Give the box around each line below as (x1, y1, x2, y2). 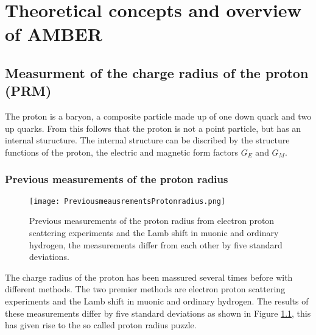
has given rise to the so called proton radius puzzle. (5, 319, 197, 331)
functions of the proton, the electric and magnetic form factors (5, 145, 238, 158)
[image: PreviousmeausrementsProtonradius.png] (29, 196, 226, 206)
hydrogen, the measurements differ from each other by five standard (29, 238, 283, 251)
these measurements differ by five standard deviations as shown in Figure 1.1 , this (5, 306, 311, 319)
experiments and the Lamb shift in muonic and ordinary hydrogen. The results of (5, 294, 309, 307)
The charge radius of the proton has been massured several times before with (5, 270, 293, 283)
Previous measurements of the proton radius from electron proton (29, 214, 275, 227)
